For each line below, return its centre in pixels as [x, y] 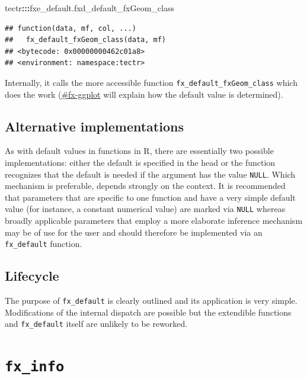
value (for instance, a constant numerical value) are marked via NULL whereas [145, 209]
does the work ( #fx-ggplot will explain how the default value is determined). [144, 94]
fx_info [35, 367]
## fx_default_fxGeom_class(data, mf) [86, 40]
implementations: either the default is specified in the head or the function [140, 163]
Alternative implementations [94, 126]
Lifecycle [32, 276]
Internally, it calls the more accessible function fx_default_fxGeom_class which [151, 82]
